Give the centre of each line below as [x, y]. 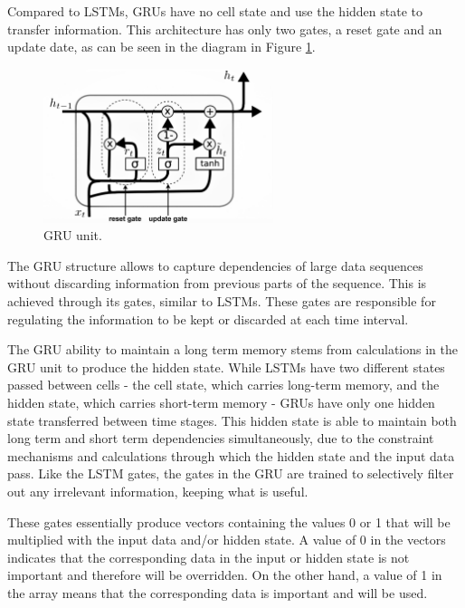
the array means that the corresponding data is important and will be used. [218, 592]
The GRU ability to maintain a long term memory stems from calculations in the [233, 349]
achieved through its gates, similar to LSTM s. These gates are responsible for [222, 301]
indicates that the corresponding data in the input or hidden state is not [209, 557]
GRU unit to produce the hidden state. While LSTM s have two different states [226, 367]
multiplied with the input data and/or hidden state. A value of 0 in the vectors [227, 540]
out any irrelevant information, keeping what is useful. [158, 492]
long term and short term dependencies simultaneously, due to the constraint [221, 438]
